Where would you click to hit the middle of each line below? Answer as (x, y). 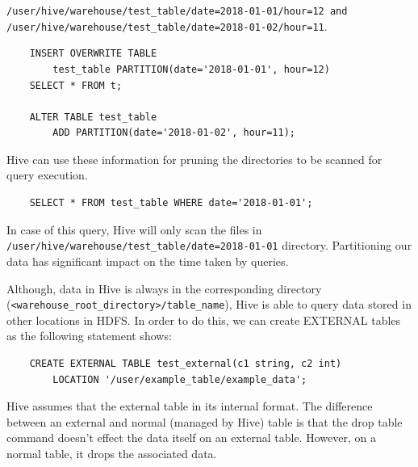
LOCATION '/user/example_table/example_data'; (180, 379)
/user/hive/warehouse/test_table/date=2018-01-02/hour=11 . (167, 25)
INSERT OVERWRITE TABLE (93, 54)
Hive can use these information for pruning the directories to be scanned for (194, 159)
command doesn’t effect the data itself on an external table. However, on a (191, 438)
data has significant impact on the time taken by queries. (148, 261)
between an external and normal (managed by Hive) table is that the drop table (205, 421)
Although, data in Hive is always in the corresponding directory (164, 288)
